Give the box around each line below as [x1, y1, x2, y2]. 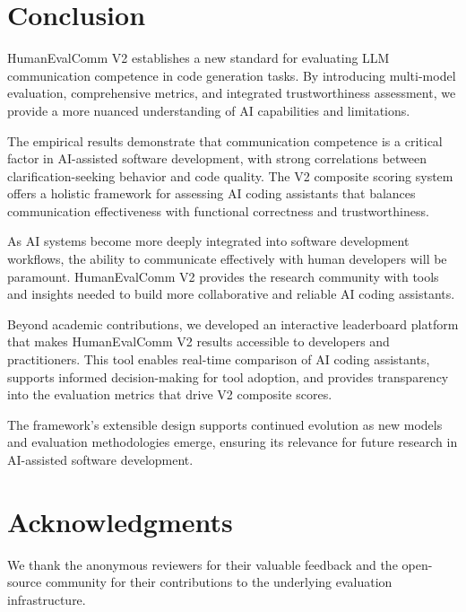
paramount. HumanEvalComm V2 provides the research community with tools [7, 267, 439, 285]
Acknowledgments [7, 503, 233, 539]
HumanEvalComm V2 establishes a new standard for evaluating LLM [7, 48, 390, 67]
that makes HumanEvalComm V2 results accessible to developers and [7, 332, 390, 351]
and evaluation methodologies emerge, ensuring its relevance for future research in [7, 433, 458, 451]
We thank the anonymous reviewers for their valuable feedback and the [7, 555, 398, 573]
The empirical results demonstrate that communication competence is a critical [7, 131, 443, 150]
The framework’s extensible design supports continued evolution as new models [7, 415, 443, 433]
